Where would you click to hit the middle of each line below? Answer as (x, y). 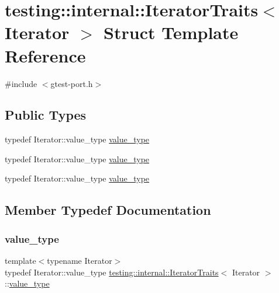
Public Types (46, 115)
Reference (45, 55)
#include (21, 83)
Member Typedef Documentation (108, 210)
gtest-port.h (72, 83)
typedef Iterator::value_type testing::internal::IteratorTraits (112, 272)
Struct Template (171, 32)
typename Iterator (80, 261)
